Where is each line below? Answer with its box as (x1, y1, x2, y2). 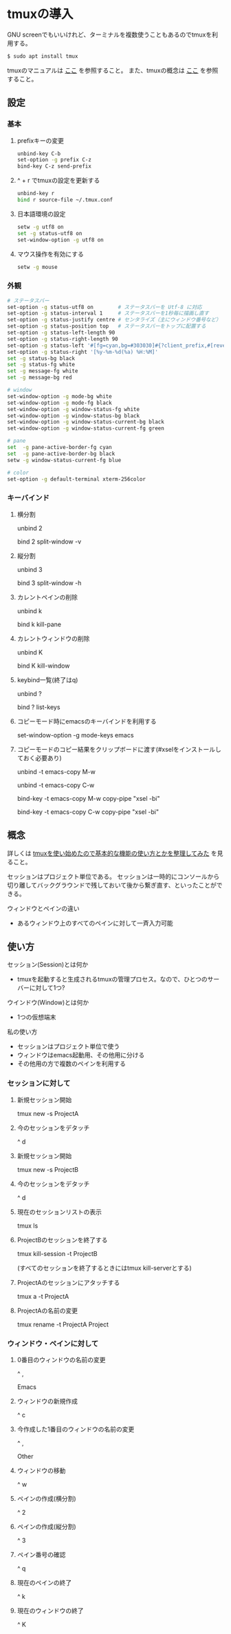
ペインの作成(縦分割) (16, 1522, 77, 1531)
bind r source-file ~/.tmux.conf (16, 197, 113, 203)
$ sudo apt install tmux (7, 52, 78, 59)
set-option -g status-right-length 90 (7, 335, 118, 342)
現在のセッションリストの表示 (16, 1208, 102, 1216)
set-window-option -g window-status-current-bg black (7, 419, 165, 426)
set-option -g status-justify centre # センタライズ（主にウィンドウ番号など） (7, 317, 221, 323)
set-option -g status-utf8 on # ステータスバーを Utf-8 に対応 (7, 303, 202, 310)
